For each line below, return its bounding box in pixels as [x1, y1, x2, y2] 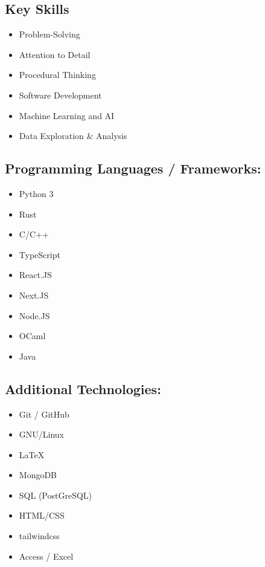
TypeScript [19, 248, 60, 261]
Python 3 [19, 187, 54, 199]
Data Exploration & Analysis [19, 129, 127, 142]
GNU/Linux [19, 428, 64, 441]
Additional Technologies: [5, 379, 161, 398]
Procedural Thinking [19, 68, 96, 81]
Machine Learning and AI [19, 109, 115, 121]
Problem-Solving [19, 28, 80, 40]
